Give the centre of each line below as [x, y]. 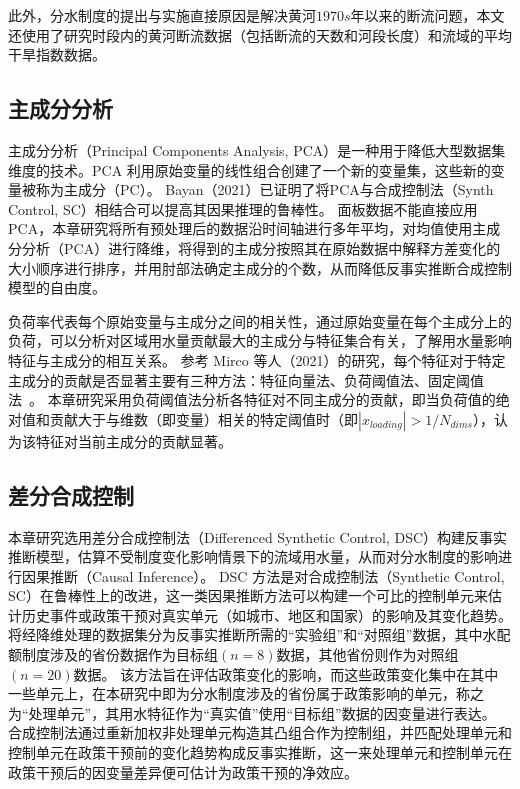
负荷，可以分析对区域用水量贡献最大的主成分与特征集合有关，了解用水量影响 [260, 340]
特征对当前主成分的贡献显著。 [133, 440]
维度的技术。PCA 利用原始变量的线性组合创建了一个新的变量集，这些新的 [249, 169]
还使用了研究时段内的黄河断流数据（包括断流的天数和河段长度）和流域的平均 [260, 34]
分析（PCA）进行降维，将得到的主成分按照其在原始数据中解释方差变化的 [261, 247]
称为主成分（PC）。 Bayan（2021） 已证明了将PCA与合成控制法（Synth [264, 189]
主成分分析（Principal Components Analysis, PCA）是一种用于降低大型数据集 [257, 149]
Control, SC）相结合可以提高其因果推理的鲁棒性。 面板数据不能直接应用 [243, 208]
